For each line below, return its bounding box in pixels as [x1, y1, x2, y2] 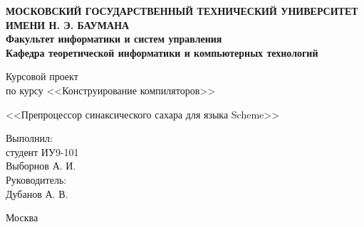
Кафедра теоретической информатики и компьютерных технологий [6, 45, 318, 60]
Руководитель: [6, 172, 67, 187]
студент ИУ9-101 [6, 144, 79, 159]
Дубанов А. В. [6, 186, 68, 201]
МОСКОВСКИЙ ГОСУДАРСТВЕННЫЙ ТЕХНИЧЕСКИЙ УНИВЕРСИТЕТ [6, 4, 358, 18]
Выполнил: [6, 131, 53, 145]
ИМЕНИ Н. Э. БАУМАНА [6, 17, 130, 32]
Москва [6, 210, 38, 225]
